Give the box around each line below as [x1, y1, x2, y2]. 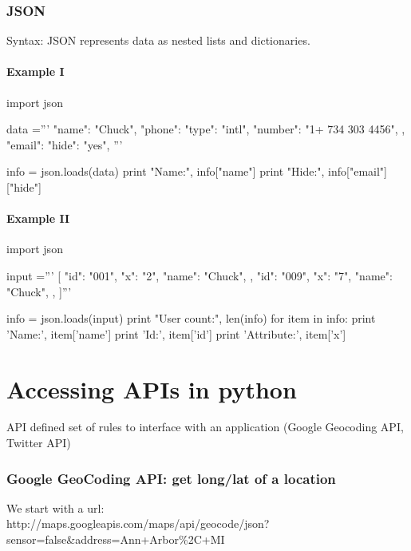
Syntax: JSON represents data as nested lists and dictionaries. [6, 32, 310, 49]
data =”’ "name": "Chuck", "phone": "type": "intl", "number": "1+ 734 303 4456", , [6, 121, 405, 137]
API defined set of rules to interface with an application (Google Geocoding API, [6, 418, 404, 435]
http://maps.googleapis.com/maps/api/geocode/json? [6, 515, 270, 532]
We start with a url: [6, 499, 105, 516]
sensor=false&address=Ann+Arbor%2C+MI [6, 531, 225, 548]
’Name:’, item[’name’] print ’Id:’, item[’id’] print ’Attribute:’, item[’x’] [6, 325, 346, 342]
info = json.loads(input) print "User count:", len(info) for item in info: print [6, 310, 376, 327]
